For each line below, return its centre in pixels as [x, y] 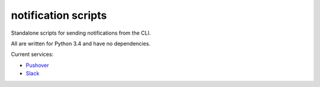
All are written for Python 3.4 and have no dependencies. [81, 43]
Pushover [38, 65]
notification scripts [59, 15]
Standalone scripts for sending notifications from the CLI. [81, 33]
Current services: [32, 54]
